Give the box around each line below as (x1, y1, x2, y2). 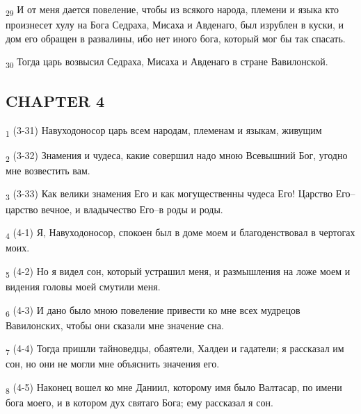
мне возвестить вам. (6, 163, 90, 177)
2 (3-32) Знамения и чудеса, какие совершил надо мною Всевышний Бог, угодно (6, 147, 348, 164)
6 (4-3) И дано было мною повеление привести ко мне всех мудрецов (6, 302, 300, 319)
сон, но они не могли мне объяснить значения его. (6, 356, 220, 371)
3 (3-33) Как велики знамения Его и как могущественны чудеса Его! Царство (6, 186, 333, 203)
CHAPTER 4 (6, 90, 105, 111)
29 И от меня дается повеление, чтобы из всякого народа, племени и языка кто (6, 2, 339, 18)
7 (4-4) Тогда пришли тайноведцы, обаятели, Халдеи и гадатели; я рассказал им (6, 341, 344, 358)
